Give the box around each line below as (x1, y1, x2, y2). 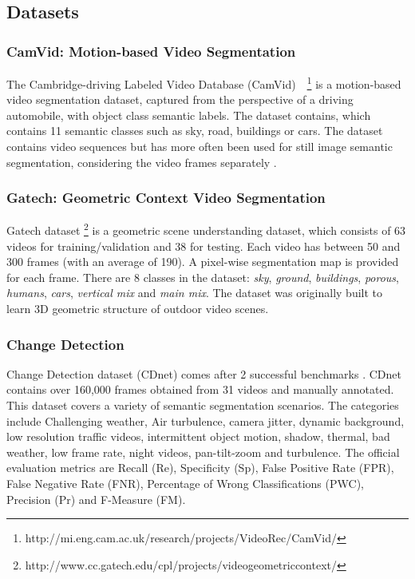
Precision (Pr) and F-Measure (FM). (6, 490, 186, 507)
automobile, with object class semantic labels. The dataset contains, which (6, 106, 371, 123)
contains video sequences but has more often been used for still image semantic (6, 138, 393, 155)
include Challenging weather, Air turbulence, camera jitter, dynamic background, (6, 412, 405, 429)
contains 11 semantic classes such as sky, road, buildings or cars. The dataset (6, 122, 383, 139)
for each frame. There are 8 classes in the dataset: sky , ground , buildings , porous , (6, 268, 399, 285)
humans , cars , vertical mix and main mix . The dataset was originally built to (6, 284, 383, 301)
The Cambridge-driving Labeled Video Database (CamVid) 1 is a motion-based (6, 73, 401, 92)
